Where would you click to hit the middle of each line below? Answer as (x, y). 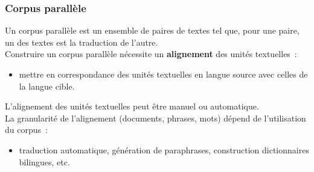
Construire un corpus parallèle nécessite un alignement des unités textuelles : (151, 54)
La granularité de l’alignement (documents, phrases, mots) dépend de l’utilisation (155, 118)
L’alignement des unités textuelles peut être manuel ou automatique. (132, 106)
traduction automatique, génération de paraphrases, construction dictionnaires (164, 149)
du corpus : (26, 130)
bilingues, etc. (44, 161)
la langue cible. (47, 86)
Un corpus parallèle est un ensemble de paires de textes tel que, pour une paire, (152, 30)
